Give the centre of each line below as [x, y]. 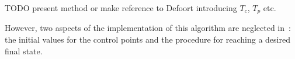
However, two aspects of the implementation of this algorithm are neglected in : [148, 28]
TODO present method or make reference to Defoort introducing [121, 8]
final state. [24, 51]
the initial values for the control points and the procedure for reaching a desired [147, 39]
